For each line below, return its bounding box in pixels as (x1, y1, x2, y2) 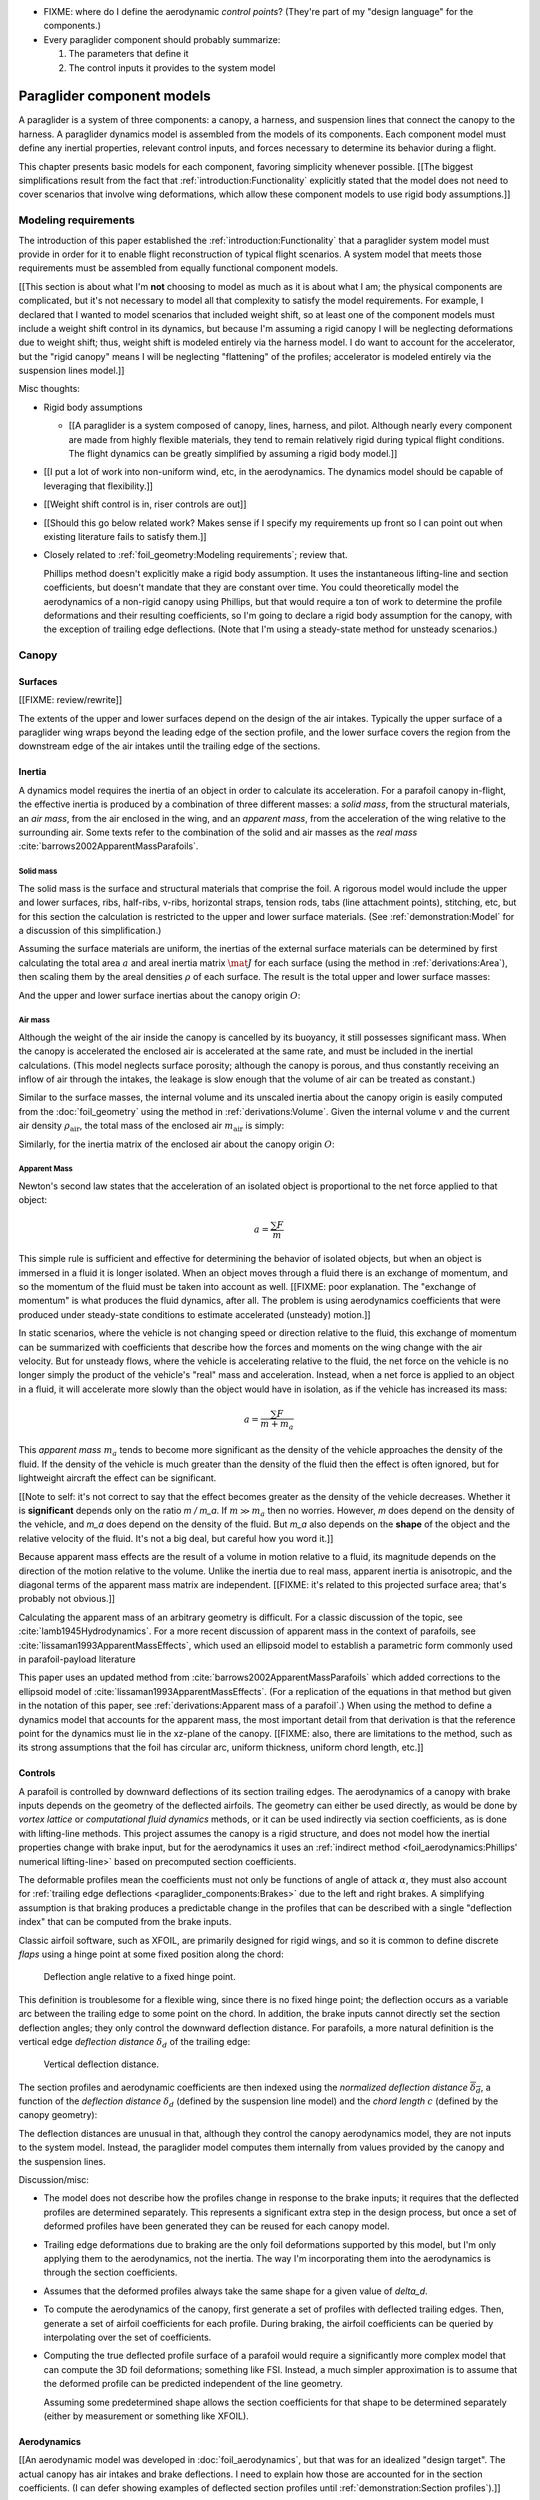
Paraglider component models (18, 88, 211, 105)
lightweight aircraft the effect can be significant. (18, 1472, 217, 1484)
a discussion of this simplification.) (18, 924, 162, 936)
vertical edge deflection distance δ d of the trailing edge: (18, 2035, 251, 2050)
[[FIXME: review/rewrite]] (18, 694, 123, 706)
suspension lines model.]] (18, 365, 125, 377)
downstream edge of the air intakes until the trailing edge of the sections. (18, 740, 321, 752)
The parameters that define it (68, 48, 189, 60)
